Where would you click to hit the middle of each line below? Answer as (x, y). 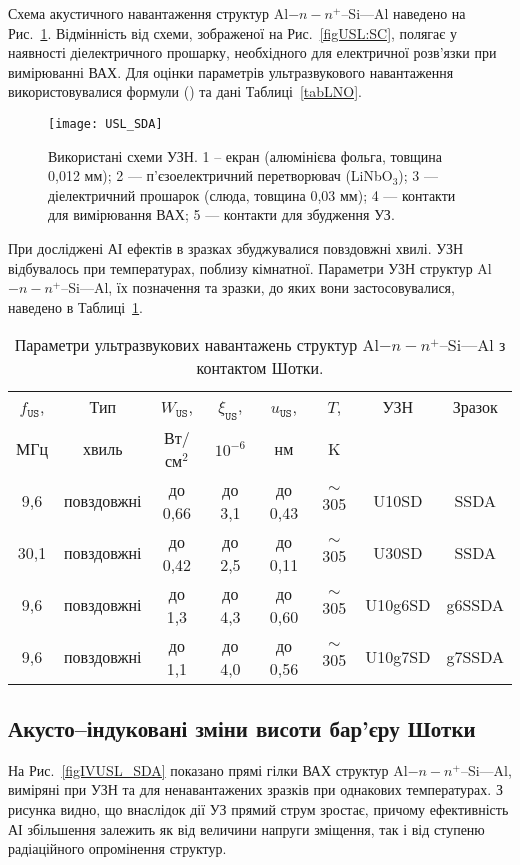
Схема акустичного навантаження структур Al (148, 13)
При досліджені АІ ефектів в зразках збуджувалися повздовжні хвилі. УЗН (236, 248)
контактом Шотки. (260, 368)
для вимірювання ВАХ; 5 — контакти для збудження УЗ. (221, 214)
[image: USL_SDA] (105, 123)
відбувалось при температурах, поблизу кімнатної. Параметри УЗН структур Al (250, 267)
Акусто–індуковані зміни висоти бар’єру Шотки (242, 727)
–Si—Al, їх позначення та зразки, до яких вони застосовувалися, (258, 287)
